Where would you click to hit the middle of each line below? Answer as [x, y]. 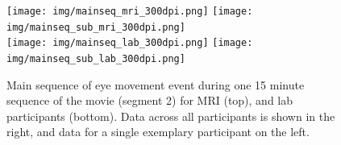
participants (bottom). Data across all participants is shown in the [171, 116]
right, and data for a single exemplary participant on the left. [158, 132]
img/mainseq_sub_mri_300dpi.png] [96, 27]
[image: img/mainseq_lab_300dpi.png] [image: [130, 43]
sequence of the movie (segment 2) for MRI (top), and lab [150, 100]
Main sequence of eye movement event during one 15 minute [156, 84]
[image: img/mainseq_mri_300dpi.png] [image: [130, 11]
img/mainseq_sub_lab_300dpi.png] [96, 58]
